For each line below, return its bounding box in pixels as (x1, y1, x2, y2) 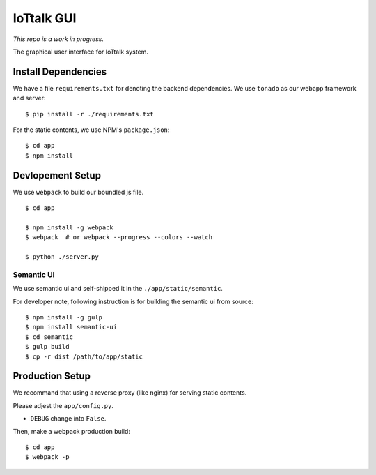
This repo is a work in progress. (13, 35, 104, 43)
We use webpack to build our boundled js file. (13, 188, 144, 196)
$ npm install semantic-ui (25, 323, 118, 331)
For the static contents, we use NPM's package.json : (13, 126, 170, 134)
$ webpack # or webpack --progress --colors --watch (25, 234, 212, 241)
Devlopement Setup (13, 169, 101, 181)
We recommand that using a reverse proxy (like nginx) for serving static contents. (13, 389, 247, 397)
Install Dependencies (13, 66, 107, 77)
